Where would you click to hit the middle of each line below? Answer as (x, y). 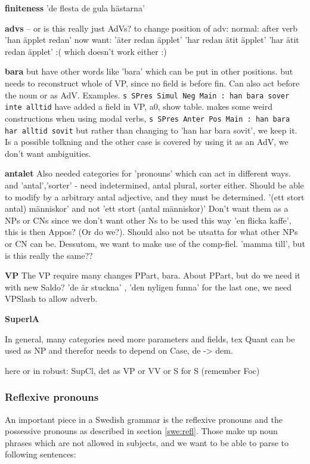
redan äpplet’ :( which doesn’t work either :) (86, 51)
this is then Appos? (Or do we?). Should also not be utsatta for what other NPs (151, 232)
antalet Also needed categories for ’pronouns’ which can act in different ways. (148, 173)
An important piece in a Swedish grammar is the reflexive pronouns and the (144, 419)
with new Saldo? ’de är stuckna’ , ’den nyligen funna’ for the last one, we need (148, 287)
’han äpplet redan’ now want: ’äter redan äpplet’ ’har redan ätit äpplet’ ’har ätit (152, 40)
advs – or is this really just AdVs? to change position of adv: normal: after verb (151, 28)
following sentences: (41, 454)
